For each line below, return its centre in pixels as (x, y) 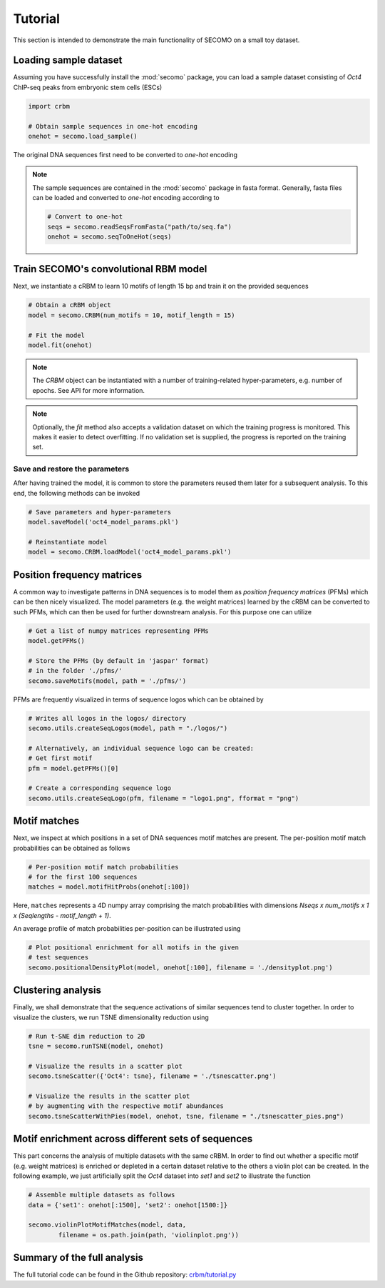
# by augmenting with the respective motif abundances (126, 1106)
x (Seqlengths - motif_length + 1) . (62, 915)
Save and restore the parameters (71, 469)
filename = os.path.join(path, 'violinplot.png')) (148, 1235)
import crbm (49, 106)
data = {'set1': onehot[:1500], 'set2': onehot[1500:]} (128, 1205)
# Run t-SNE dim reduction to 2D (87, 1036)
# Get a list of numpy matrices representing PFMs (119, 631)
